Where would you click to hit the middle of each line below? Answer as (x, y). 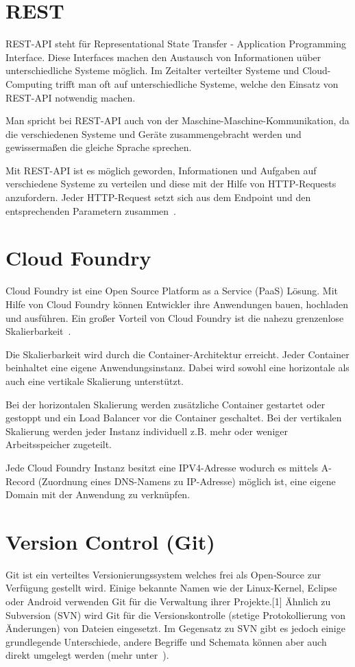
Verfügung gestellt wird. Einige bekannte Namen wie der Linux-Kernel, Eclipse (171, 588)
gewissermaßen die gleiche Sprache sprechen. (99, 147)
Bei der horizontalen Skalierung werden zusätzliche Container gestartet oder (166, 404)
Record (21, 481)
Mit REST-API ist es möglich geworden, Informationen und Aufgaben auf (161, 170)
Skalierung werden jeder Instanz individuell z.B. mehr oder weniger (147, 431)
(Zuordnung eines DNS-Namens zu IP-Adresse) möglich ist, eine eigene (187, 481)
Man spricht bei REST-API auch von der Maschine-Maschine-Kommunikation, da (177, 120)
